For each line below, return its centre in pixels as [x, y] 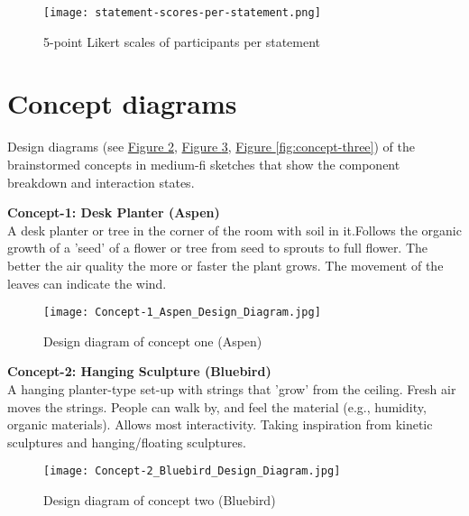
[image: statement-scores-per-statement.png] [182, 13]
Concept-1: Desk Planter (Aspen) [114, 212]
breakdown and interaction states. [101, 182]
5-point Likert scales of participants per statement [182, 41]
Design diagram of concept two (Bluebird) [160, 500]
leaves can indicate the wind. [87, 283]
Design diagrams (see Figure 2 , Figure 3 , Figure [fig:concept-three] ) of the [211, 147]
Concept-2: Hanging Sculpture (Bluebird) [139, 371]
